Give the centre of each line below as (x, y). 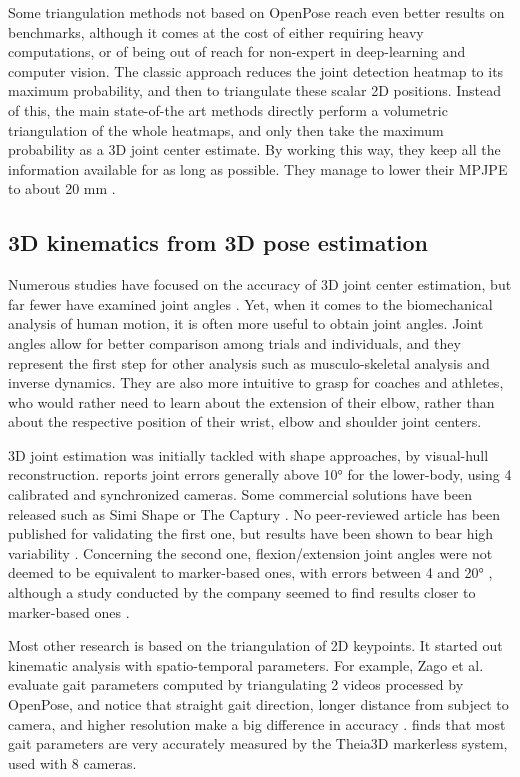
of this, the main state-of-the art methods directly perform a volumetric (228, 109)
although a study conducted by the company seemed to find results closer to (242, 592)
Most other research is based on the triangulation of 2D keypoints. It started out (255, 645)
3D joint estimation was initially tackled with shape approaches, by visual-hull (248, 454)
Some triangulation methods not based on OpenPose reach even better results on (256, 12)
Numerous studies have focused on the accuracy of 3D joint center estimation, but (260, 284)
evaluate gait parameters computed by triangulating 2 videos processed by (236, 684)
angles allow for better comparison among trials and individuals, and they (234, 342)
